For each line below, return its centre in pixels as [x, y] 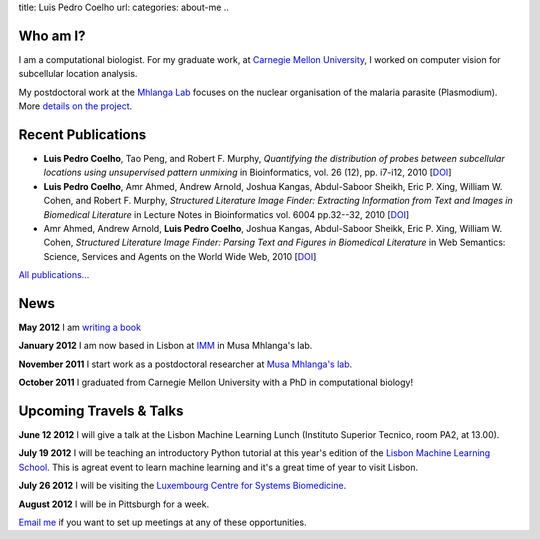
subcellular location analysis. [78, 74]
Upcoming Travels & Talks [101, 411]
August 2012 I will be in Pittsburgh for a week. [114, 504]
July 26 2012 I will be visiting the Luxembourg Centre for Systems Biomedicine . [182, 486]
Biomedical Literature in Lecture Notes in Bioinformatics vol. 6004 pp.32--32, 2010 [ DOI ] [226, 214]
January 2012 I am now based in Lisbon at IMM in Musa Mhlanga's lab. [165, 346]
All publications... [54, 275]
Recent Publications [82, 134]
